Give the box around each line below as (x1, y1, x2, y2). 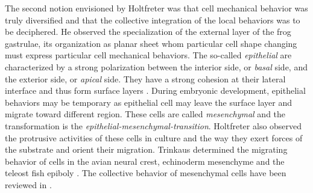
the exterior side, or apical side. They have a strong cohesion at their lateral (5, 72, 286, 85)
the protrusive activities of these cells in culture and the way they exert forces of (5, 131, 303, 144)
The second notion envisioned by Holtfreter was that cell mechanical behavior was (5, 2, 308, 14)
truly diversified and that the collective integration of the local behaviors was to (5, 13, 300, 26)
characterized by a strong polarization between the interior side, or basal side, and (5, 60, 308, 73)
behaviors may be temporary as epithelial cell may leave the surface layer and (5, 96, 292, 108)
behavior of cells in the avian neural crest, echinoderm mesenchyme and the (5, 155, 285, 167)
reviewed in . (5, 178, 52, 191)
